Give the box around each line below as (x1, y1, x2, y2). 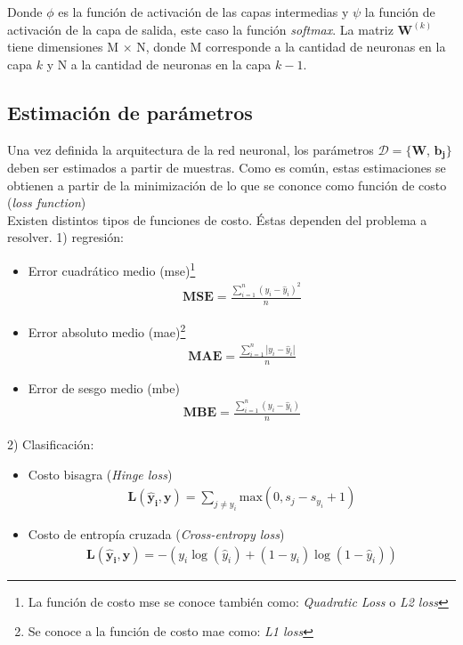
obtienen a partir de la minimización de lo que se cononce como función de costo (7, 175, 447, 194)
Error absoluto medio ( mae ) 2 (28, 319, 186, 341)
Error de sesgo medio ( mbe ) (28, 378, 180, 397)
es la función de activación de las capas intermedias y (58, 3, 349, 20)
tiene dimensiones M (7, 37, 118, 56)
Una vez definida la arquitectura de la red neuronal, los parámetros (7, 140, 374, 158)
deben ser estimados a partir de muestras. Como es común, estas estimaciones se (7, 158, 446, 177)
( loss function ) (7, 193, 86, 212)
